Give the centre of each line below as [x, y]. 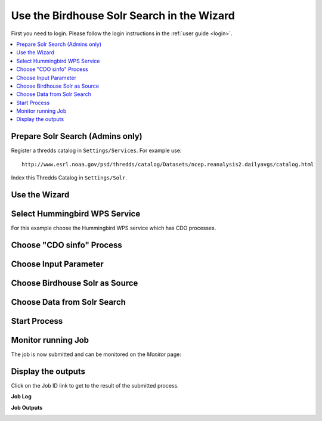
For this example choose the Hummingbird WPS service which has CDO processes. [114, 228]
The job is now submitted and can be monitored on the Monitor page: [96, 354]
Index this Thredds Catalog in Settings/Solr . [69, 178]
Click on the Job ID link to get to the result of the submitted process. [95, 385]
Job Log [21, 397]
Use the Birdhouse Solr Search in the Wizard [123, 16]
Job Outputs [27, 407]
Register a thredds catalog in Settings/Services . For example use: [96, 151]
